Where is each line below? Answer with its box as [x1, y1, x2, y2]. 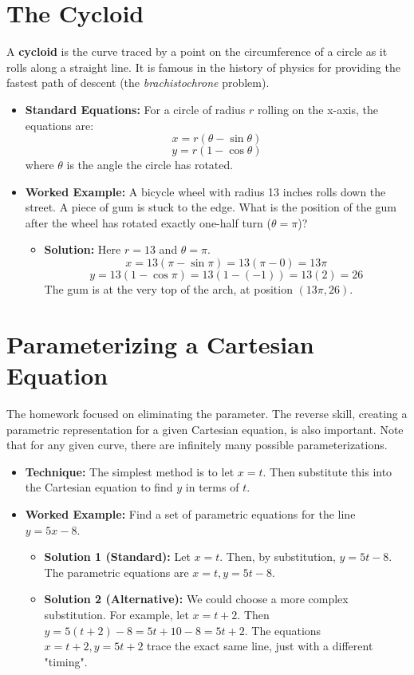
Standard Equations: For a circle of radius [25, 101, 246, 117]
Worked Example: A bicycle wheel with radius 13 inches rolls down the [25, 183, 386, 199]
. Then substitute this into [262, 463, 392, 480]
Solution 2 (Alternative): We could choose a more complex [44, 590, 349, 607]
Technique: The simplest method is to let [25, 463, 235, 480]
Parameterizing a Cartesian [6, 327, 314, 360]
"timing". [44, 653, 88, 669]
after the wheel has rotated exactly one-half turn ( [25, 214, 271, 231]
